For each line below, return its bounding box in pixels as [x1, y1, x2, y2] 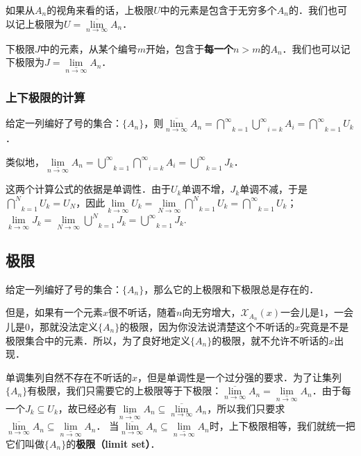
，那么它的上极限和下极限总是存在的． [144, 281, 319, 296]
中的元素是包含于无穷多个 [160, 3, 277, 17]
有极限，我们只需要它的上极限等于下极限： [27, 383, 222, 398]
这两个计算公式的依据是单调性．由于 [6, 182, 171, 196]
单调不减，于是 [240, 182, 308, 196]
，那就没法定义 [30, 319, 98, 333]
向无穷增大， [182, 305, 241, 319]
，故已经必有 [58, 401, 117, 415]
